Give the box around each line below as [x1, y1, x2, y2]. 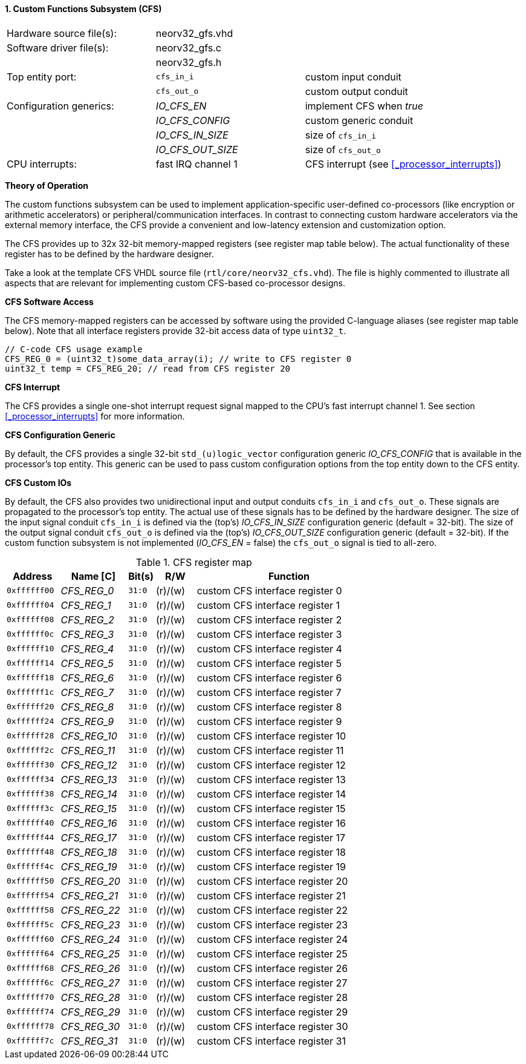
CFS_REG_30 [60, 1020, 120, 1033]
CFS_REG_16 [60, 816, 117, 829]
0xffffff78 [7, 1022, 54, 1031]
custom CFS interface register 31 [196, 1034, 346, 1047]
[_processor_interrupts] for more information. [5, 410, 185, 421]
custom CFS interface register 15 [196, 802, 346, 815]
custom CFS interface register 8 [196, 700, 342, 713]
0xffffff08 [7, 615, 54, 625]
